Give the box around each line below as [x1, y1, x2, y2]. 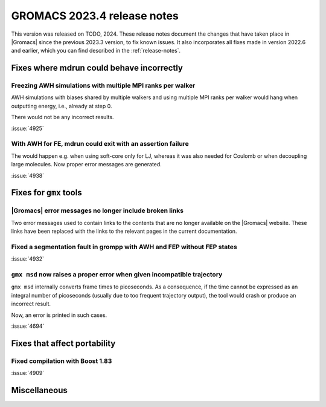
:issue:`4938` [11, 172, 45, 179]
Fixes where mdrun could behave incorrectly [11, 63, 184, 73]
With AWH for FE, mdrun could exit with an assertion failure [11, 140, 190, 148]
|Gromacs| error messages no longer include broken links [11, 206, 184, 215]
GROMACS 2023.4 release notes [11, 9, 179, 22]
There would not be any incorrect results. [11, 114, 114, 121]
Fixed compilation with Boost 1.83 [11, 357, 112, 365]
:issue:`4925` [11, 125, 45, 132]
